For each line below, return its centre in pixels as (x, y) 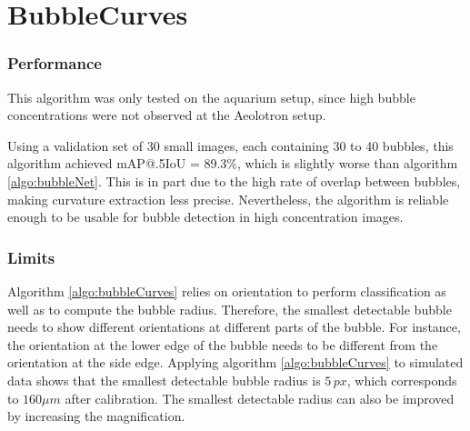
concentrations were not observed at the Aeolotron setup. (167, 115)
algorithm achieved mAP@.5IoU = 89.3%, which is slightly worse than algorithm (233, 163)
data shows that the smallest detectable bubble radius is (164, 380)
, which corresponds (402, 380)
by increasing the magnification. (96, 416)
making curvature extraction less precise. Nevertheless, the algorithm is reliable (228, 199)
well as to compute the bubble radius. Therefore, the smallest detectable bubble (230, 309)
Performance (55, 63)
